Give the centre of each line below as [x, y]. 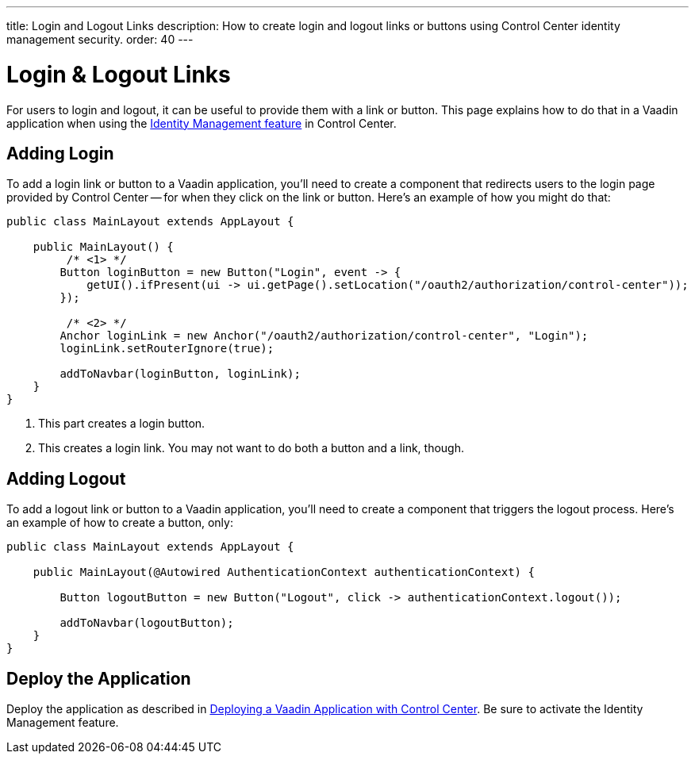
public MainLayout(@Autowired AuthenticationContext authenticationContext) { [284, 572]
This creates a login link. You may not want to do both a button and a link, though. [251, 448]
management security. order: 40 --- [100, 39]
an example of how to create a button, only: [120, 523]
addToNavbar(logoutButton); [147, 623]
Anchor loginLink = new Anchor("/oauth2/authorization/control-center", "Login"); [324, 336]
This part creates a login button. [122, 424]
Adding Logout [66, 478]
